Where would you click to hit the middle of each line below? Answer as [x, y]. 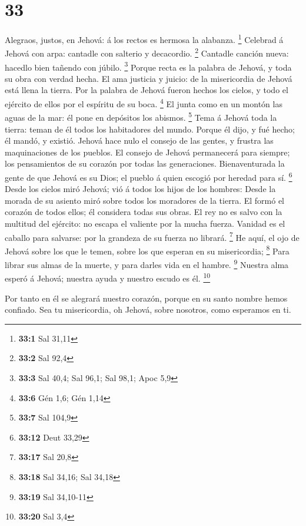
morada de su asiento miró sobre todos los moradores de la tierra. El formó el [144, 200]
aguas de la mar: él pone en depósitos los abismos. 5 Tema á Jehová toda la [141, 116]
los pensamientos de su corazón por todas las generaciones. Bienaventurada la [145, 163]
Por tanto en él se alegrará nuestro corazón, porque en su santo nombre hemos [146, 298]
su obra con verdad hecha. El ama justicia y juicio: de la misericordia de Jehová [149, 78]
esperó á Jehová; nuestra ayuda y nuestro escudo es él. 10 [108, 277]
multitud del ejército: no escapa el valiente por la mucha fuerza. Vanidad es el [145, 223]
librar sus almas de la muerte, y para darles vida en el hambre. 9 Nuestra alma [147, 264]
